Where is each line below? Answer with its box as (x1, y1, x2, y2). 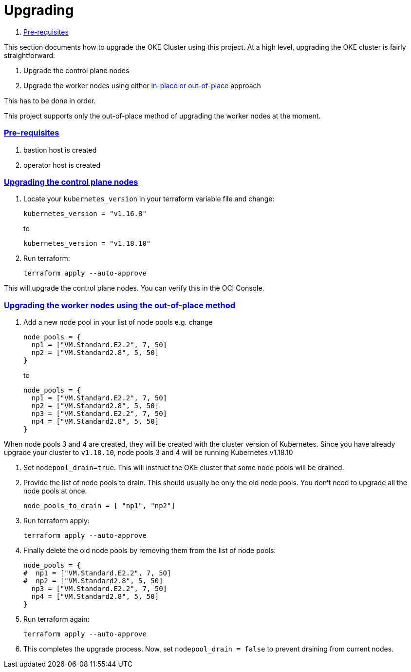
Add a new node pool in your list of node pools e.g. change (23, 318, 213, 326)
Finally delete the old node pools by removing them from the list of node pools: (23, 546, 276, 554)
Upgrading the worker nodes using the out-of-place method (4, 300, 236, 310)
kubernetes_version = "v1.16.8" (23, 210, 147, 218)
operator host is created (23, 160, 100, 169)
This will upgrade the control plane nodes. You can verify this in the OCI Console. (4, 284, 264, 293)
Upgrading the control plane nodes (4, 177, 138, 187)
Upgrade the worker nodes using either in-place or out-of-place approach (23, 81, 261, 90)
